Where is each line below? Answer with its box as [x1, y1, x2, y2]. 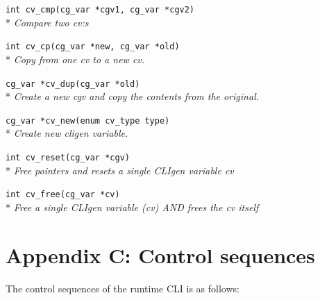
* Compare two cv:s [6, 15, 89, 29]
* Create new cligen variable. [6, 126, 128, 140]
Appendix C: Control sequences [6, 240, 315, 269]
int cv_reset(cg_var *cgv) [6, 153, 130, 162]
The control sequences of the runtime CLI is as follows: [6, 281, 239, 295]
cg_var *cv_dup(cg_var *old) [6, 78, 140, 89]
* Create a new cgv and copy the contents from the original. [6, 89, 260, 103]
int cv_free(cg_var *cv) [6, 190, 120, 200]
